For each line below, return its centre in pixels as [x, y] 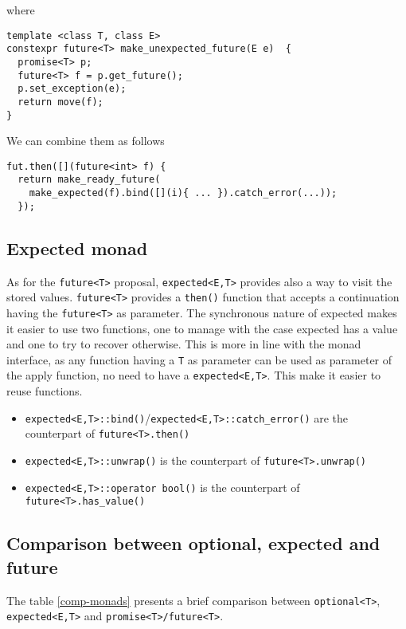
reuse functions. [45, 391]
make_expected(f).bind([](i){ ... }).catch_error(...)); [183, 193]
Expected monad [77, 248]
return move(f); [61, 102]
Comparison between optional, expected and [193, 543]
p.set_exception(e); [72, 89]
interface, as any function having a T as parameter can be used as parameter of [199, 359]
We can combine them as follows [86, 141]
